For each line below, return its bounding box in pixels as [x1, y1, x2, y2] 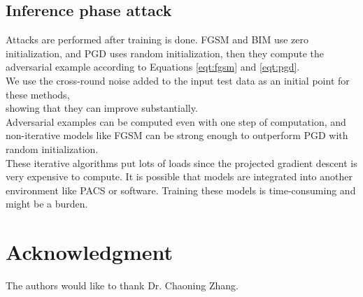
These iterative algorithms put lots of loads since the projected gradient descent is [6, 155, 357, 170]
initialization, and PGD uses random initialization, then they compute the [6, 45, 324, 60]
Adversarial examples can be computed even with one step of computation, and [6, 114, 346, 129]
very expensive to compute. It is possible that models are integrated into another [6, 169, 353, 184]
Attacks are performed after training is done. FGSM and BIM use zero [6, 32, 309, 47]
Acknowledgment [6, 238, 173, 266]
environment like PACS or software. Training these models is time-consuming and [6, 182, 356, 197]
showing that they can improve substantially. [6, 101, 198, 115]
